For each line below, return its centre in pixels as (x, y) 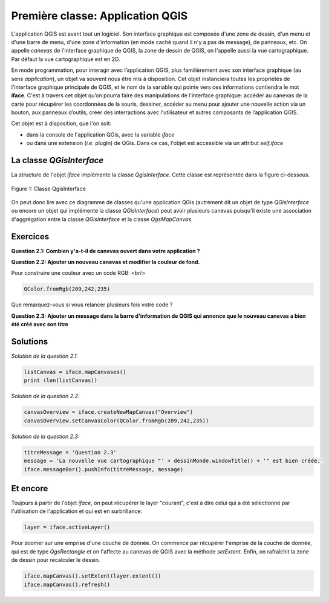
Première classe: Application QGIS (99, 16)
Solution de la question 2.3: (45, 436)
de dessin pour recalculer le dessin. (56, 560)
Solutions (30, 341)
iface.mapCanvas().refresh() (67, 584)
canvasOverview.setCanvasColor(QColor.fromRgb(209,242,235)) (116, 421)
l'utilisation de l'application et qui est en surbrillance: (77, 511)
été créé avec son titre (40, 324)
